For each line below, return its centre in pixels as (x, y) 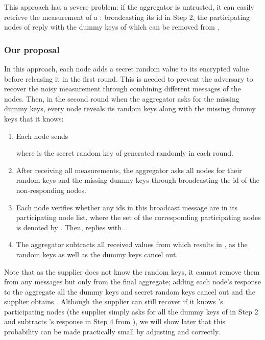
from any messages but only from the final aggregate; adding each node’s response (133, 282)
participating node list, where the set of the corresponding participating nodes (138, 217)
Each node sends (42, 136)
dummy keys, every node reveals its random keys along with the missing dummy (130, 108)
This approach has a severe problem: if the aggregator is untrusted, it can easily (129, 7)
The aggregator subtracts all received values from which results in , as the (132, 244)
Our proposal (32, 49)
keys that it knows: (34, 118)
